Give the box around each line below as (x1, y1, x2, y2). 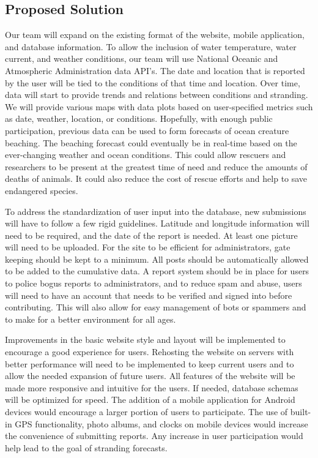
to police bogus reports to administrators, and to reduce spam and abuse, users (5, 277, 302, 290)
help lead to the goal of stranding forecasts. (5, 441, 168, 454)
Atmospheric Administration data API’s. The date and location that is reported (5, 64, 305, 77)
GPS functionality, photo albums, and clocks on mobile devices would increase (15, 417, 308, 430)
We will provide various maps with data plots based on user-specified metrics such (5, 100, 313, 113)
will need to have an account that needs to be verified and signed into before (5, 288, 292, 301)
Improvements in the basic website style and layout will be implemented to (5, 333, 286, 346)
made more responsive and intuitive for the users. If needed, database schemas (5, 381, 298, 394)
